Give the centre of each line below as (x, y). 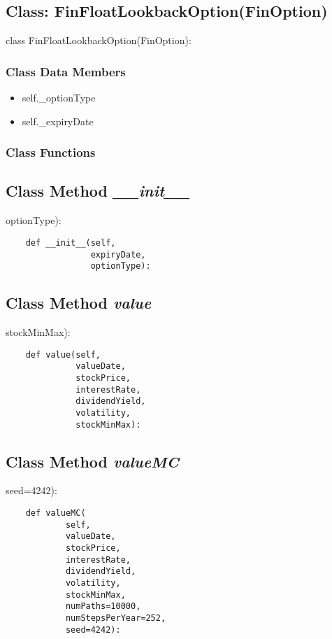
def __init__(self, (71, 243)
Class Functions (51, 152)
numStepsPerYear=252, (116, 618)
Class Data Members (66, 71)
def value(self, (63, 354)
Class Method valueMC (92, 461)
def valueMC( (56, 513)
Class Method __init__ (98, 191)
